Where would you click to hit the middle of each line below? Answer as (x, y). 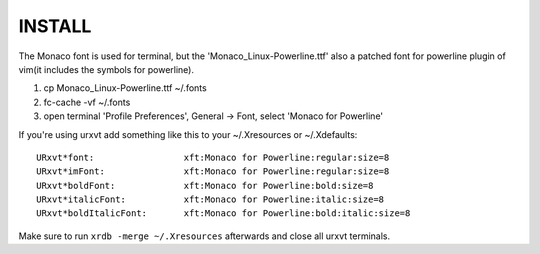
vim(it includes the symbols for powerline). (106, 69)
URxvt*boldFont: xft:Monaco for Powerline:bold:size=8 (205, 185)
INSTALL (55, 26)
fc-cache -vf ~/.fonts (87, 102)
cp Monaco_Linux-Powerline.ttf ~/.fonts (125, 88)
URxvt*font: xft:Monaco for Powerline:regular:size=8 (213, 157)
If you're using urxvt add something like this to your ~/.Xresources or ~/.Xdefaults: (188, 134)
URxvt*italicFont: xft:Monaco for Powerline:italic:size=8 (210, 199)
